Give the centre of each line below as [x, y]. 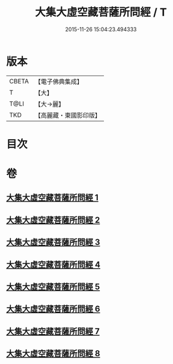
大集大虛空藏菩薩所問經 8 [53, 354]
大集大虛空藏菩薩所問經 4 [53, 264]
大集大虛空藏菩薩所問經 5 [53, 287]
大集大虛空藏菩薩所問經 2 [53, 220]
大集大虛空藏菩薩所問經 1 [53, 198]
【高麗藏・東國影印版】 [68, 115]
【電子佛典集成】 [59, 82]
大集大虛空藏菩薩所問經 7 [53, 331]
